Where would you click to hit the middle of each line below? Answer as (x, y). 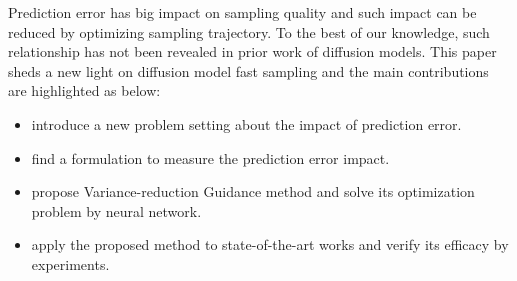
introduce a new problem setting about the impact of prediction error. (246, 123)
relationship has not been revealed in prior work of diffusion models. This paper (252, 51)
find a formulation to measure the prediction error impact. (210, 157)
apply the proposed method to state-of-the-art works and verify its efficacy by (270, 244)
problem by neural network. (116, 210)
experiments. (70, 263)
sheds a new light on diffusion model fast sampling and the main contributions (248, 70)
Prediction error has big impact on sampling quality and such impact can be (242, 12)
